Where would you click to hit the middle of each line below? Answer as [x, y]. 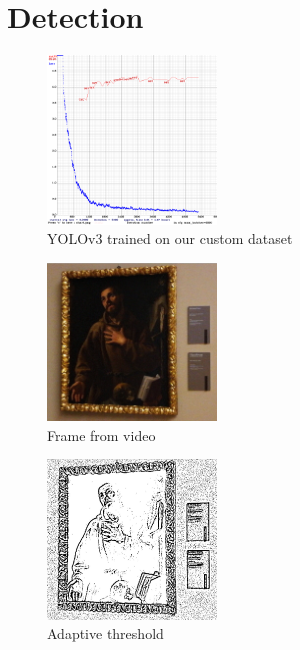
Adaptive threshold [105, 633]
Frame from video [101, 434]
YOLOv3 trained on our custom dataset [170, 238]
